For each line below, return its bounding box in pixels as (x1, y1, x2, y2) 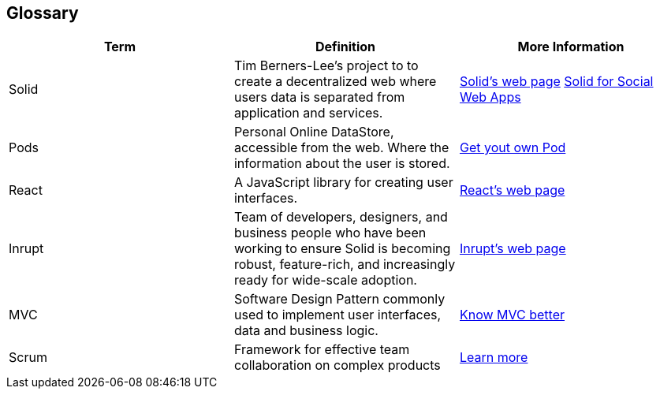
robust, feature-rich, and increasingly (233, 256, 456, 273)
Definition (315, 39, 376, 55)
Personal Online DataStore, (233, 124, 394, 140)
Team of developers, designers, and (233, 209, 448, 225)
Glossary (6, 3, 79, 23)
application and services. (233, 105, 383, 121)
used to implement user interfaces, (233, 307, 442, 323)
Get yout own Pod (459, 140, 566, 156)
